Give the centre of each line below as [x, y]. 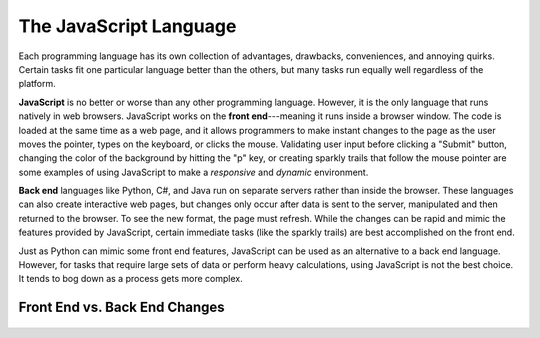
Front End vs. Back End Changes [121, 307]
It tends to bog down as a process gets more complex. [131, 279]
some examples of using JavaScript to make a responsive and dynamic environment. [193, 172]
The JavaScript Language [127, 26]
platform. [37, 84]
